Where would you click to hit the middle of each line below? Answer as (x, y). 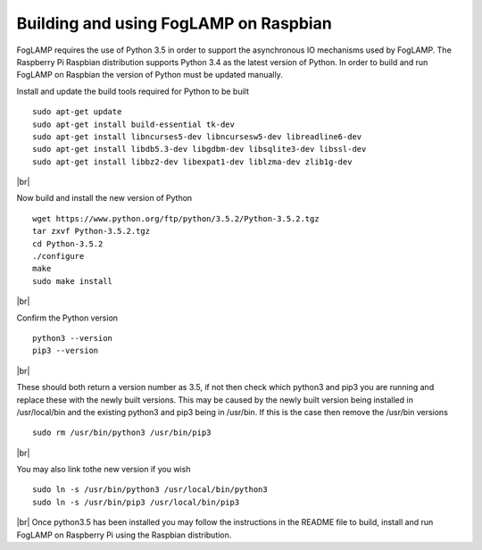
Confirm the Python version (67, 318)
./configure (58, 256)
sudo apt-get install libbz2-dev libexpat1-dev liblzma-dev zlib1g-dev (192, 162)
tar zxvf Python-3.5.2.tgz (91, 231)
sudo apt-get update (77, 112)
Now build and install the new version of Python (104, 198)
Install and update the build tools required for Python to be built (133, 91)
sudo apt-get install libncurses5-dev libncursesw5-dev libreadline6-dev (197, 137)
